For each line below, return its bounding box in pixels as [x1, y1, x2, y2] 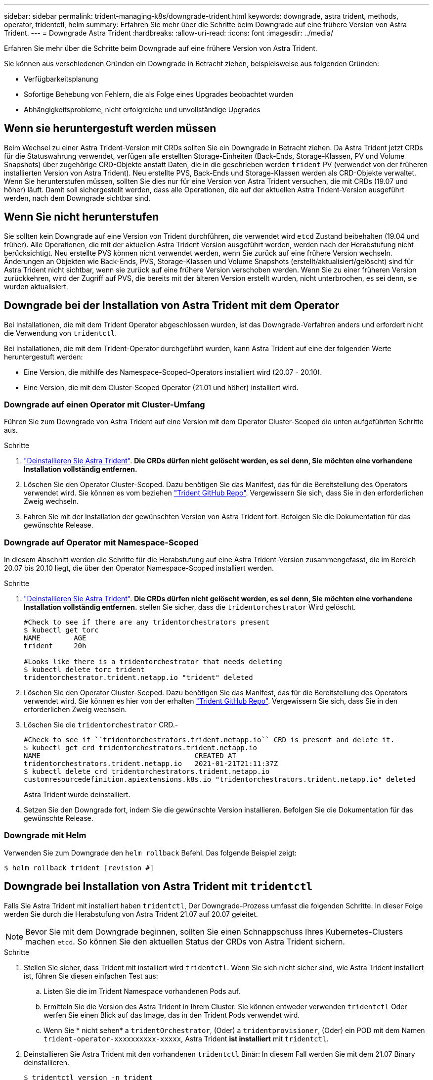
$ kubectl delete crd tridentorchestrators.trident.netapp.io [24, 767, 270, 776]
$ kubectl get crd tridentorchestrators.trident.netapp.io [24, 744, 258, 752]
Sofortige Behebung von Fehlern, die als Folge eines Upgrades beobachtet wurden [24, 90, 294, 98]
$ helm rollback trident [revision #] [4, 863, 154, 872]
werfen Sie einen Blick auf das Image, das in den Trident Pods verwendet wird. [43, 1010, 300, 1019]
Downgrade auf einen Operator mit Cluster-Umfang [4, 399, 205, 409]
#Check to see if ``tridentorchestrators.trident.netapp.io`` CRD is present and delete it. [24, 736, 395, 744]
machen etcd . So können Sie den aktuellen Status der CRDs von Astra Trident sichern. [25, 936, 345, 946]
